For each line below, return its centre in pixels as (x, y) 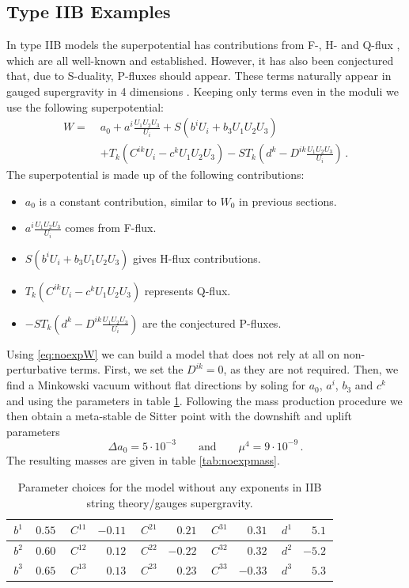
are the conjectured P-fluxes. (212, 322)
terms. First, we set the (127, 369)
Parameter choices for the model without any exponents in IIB (170, 487)
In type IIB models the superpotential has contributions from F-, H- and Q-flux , (203, 45)
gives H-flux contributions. (197, 258)
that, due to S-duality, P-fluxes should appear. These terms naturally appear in (199, 76)
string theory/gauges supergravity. (170, 502)
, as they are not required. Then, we (311, 369)
